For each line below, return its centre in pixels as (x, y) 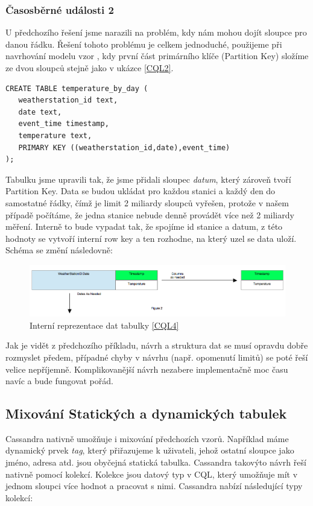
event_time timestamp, (64, 124)
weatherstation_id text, (68, 100)
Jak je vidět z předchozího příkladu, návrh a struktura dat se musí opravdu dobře (157, 345)
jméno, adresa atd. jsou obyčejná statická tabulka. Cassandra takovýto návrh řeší (156, 462)
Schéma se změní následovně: (59, 250)
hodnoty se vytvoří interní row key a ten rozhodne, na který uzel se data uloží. (151, 238)
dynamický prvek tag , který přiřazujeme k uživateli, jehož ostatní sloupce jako (150, 450)
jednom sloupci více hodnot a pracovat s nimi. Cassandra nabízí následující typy (154, 486)
